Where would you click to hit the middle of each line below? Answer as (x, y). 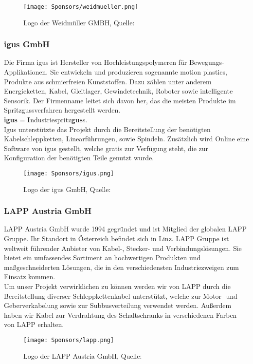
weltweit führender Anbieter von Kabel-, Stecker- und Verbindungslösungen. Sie (123, 248)
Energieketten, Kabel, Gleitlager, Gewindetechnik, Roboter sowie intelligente (118, 91)
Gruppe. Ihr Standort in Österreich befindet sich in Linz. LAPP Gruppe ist (117, 239)
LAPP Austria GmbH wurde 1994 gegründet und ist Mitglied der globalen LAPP (126, 229)
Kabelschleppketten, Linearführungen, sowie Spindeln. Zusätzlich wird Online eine (126, 139)
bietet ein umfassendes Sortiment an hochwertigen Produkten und (102, 258)
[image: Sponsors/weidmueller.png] (81, 7)
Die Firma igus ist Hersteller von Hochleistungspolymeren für (96, 62)
